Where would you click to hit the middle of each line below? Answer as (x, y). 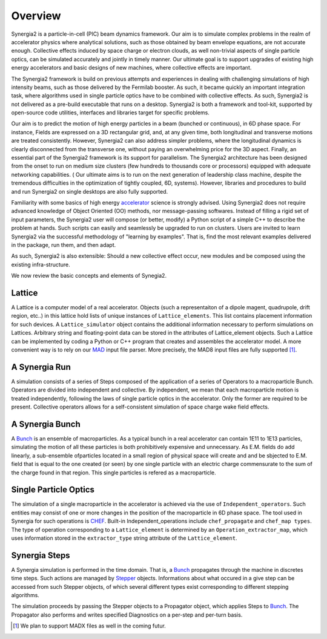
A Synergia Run (41, 367)
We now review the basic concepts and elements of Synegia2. (89, 276)
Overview (36, 16)
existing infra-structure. (41, 264)
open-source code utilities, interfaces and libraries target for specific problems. (111, 113)
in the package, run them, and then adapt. (64, 244)
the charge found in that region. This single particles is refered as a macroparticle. (114, 473)
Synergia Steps (41, 555)
